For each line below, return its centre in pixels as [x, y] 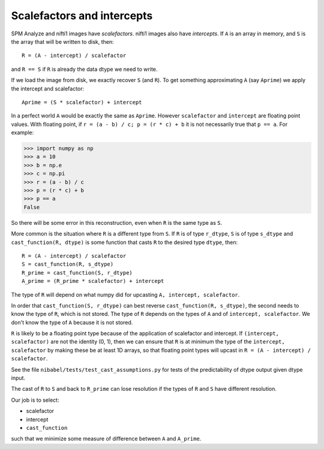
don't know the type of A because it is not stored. [72, 322]
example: [22, 132]
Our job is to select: [35, 400]
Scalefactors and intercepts [82, 16]
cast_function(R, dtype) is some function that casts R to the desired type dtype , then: [124, 242]
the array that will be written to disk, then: [62, 41]
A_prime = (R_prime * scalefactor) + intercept [93, 281]
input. [18, 378]
